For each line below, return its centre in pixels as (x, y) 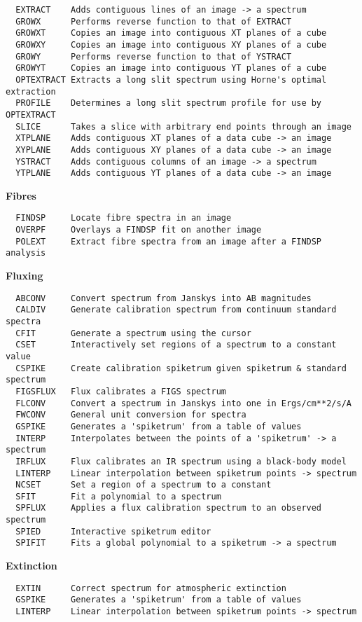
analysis (26, 253)
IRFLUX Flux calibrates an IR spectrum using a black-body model (181, 461)
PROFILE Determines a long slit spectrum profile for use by (169, 103)
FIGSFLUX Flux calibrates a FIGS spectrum (121, 391)
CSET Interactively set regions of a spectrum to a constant (176, 345)
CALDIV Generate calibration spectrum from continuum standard (176, 310)
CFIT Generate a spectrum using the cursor (133, 333)
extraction (31, 91)
